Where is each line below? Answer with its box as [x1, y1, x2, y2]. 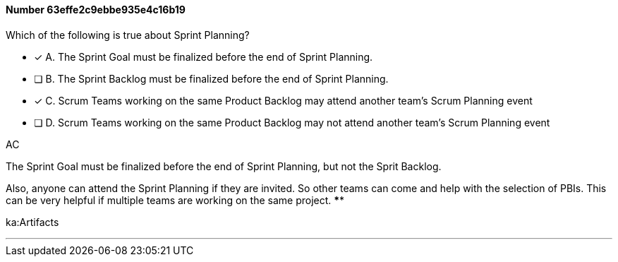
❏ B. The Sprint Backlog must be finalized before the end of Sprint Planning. [34, 72, 389, 85]
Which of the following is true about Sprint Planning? [6, 28, 250, 41]
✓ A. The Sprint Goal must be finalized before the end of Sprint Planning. [34, 50, 373, 63]
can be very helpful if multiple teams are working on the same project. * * [6, 193, 345, 206]
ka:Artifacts [6, 215, 59, 228]
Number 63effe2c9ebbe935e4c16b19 [6, 4, 186, 16]
